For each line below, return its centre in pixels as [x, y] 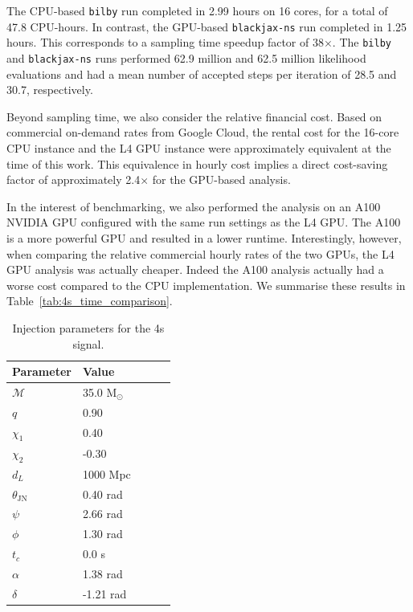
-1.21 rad [104, 593]
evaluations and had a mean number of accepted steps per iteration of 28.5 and [202, 73]
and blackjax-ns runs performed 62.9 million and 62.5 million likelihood [186, 57]
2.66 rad [102, 514]
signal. [88, 343]
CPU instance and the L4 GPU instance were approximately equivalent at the [199, 148]
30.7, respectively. [50, 90]
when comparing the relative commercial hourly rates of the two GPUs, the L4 [200, 253]
